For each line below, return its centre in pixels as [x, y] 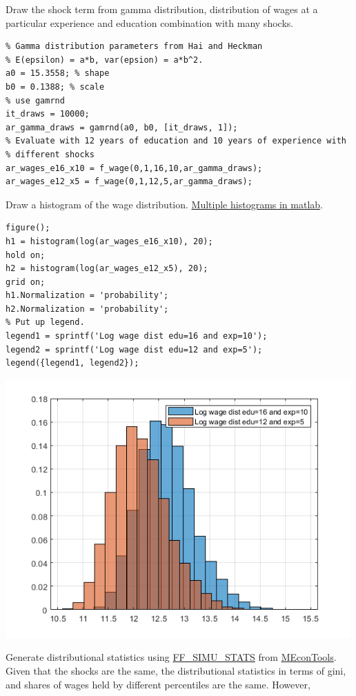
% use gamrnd [35, 100]
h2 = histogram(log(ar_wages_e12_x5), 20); [107, 269]
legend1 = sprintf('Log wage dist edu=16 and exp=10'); [137, 336]
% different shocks [50, 154]
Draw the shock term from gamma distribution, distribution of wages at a [162, 9]
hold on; [26, 255]
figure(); [28, 228]
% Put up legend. [45, 322]
